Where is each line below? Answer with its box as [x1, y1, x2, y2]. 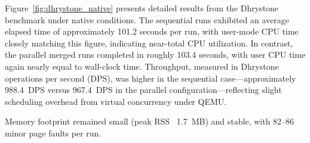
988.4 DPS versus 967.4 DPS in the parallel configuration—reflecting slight [5, 83, 282, 96]
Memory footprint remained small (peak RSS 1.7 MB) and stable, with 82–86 [5, 115, 294, 128]
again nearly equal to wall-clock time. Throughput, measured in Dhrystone [5, 60, 279, 72]
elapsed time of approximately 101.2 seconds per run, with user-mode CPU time [5, 25, 299, 38]
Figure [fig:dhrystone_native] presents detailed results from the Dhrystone [5, 2, 279, 14]
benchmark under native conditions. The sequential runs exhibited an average [5, 13, 290, 26]
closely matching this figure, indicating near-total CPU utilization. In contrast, [5, 36, 293, 49]
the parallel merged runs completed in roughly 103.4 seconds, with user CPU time [5, 48, 306, 61]
